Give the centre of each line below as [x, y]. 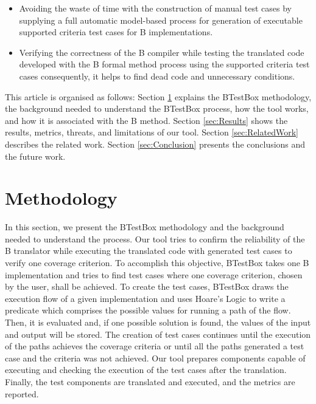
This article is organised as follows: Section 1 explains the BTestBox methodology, [158, 96]
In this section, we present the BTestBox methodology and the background [145, 227]
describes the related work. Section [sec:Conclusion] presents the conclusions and [155, 144]
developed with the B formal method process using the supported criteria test [164, 64]
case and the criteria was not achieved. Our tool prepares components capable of [155, 358]
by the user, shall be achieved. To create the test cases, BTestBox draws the [147, 286]
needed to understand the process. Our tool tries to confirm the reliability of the [155, 238]
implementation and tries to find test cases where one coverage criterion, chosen [154, 274]
